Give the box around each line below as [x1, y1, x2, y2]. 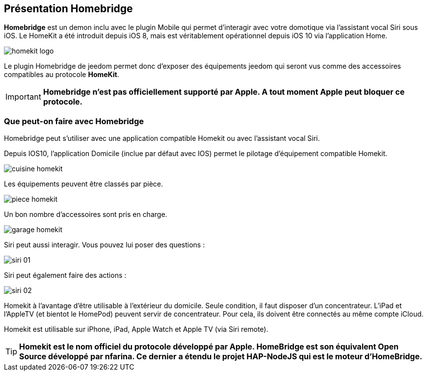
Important [5, 92, 41, 102]
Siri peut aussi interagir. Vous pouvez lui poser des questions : [4, 241, 205, 249]
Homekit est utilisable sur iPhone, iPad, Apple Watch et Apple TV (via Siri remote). [4, 325, 268, 334]
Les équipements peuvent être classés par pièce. [4, 180, 163, 188]
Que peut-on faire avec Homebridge [4, 116, 144, 126]
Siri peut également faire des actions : [4, 271, 127, 280]
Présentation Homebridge [4, 2, 133, 15]
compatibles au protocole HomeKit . [4, 70, 119, 79]
